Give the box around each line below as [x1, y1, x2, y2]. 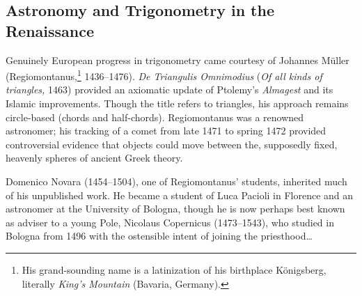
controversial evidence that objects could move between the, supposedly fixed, [6, 137, 338, 151]
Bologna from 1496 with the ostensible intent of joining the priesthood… [6, 228, 313, 243]
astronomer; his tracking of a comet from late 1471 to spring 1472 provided [6, 123, 326, 138]
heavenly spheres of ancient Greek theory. [6, 150, 183, 165]
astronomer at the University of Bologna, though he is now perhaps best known [6, 201, 345, 216]
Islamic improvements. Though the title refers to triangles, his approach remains [6, 96, 349, 111]
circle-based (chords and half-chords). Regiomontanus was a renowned [6, 109, 304, 124]
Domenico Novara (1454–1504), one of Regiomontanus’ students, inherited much [6, 174, 347, 188]
